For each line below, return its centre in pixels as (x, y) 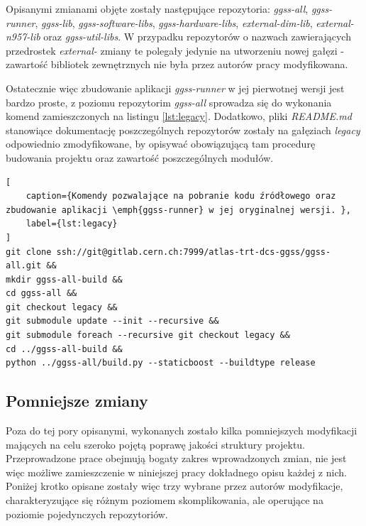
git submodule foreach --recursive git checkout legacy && (148, 335)
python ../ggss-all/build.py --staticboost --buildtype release (161, 363)
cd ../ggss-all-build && (64, 349)
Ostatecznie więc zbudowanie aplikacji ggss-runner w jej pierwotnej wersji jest (175, 88)
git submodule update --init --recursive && (112, 321)
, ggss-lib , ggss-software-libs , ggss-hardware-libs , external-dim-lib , (174, 22)
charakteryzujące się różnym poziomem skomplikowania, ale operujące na (165, 500)
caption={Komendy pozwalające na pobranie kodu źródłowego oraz (181, 196)
